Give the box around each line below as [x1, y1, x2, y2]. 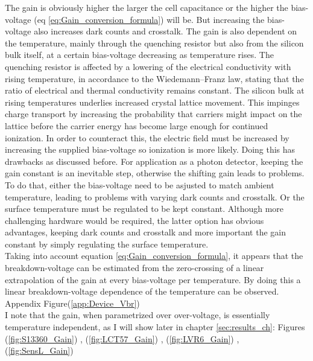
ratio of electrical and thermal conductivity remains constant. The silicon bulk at [5, 84, 305, 97]
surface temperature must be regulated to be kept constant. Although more [5, 202, 284, 215]
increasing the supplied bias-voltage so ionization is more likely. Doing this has [5, 143, 296, 156]
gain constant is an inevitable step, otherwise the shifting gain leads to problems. [5, 167, 305, 179]
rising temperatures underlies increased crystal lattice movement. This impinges [5, 95, 300, 108]
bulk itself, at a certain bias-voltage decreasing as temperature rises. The [5, 48, 274, 61]
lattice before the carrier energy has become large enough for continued [5, 119, 268, 132]
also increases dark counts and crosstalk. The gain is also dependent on [34, 25, 297, 37]
